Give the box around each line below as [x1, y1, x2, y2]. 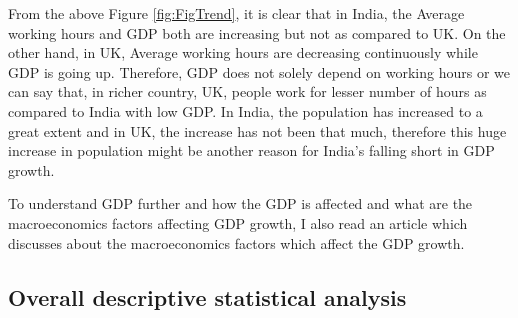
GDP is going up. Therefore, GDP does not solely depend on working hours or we [8, 61, 510, 82]
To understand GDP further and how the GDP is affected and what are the [8, 193, 473, 214]
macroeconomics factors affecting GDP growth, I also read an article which [8, 212, 468, 233]
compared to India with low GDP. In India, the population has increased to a [8, 100, 483, 121]
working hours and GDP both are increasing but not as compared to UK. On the [8, 22, 506, 43]
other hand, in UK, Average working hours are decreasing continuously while [8, 42, 478, 63]
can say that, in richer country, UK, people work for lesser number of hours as [8, 81, 487, 102]
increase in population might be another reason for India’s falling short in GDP [8, 140, 495, 161]
